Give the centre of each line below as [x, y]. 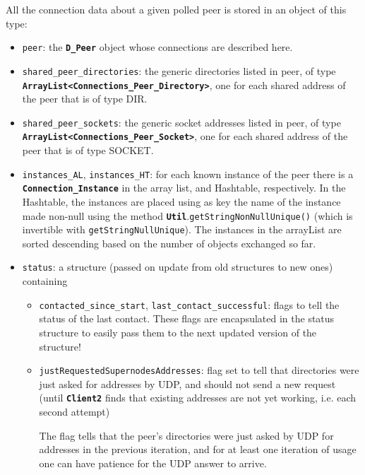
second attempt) [74, 412]
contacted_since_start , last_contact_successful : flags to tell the [189, 304]
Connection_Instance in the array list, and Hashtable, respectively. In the [184, 188]
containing [45, 281]
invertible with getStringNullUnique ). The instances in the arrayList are [182, 229]
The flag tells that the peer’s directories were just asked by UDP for [186, 435]
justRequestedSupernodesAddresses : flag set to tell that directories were [199, 370]
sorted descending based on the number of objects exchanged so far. [169, 243]
